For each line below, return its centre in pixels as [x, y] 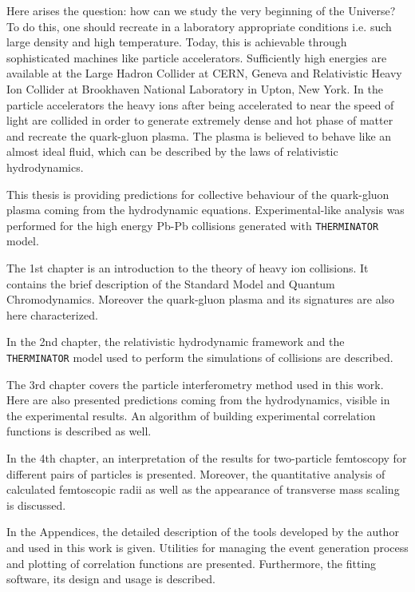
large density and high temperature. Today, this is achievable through [177, 42]
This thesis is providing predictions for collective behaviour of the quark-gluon [198, 194]
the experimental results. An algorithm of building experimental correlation [191, 415]
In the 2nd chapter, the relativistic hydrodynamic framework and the [176, 342]
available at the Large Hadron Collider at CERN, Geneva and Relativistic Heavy [204, 73]
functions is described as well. [79, 431]
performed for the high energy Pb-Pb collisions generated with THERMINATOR [193, 225]
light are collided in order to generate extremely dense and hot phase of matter [200, 120]
